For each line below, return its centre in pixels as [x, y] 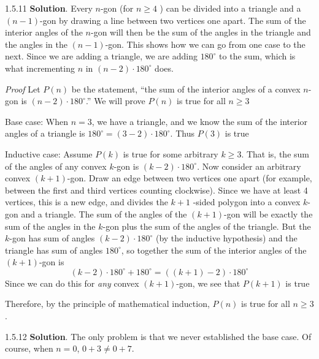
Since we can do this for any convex [72, 283]
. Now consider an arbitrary [249, 166]
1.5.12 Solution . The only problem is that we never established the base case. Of [158, 336]
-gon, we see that [208, 283]
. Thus [182, 133]
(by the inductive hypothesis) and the [226, 238]
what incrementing [40, 68]
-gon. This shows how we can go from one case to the [205, 44]
